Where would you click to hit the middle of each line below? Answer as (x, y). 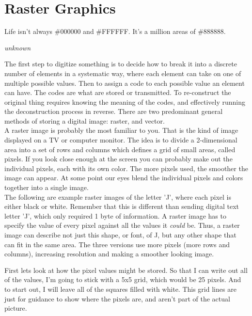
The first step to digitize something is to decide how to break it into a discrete (121, 64)
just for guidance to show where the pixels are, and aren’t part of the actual (117, 298)
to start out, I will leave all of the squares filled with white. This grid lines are (120, 289)
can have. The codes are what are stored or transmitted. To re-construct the (118, 92)
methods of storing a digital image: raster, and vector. (85, 120)
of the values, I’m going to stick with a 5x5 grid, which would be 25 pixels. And (123, 279)
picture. (16, 308)
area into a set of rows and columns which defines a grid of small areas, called (120, 149)
